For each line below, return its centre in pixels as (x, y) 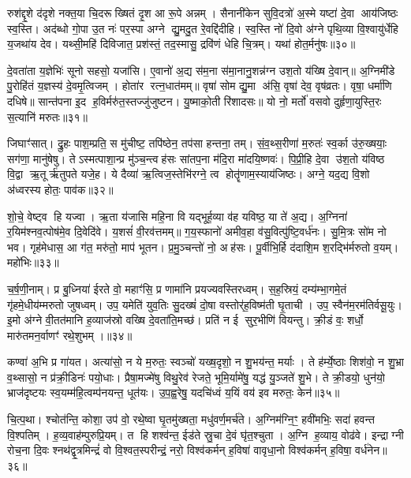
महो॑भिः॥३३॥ (33, 262)
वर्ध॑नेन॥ (371, 450)
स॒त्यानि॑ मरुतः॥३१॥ (47, 116)
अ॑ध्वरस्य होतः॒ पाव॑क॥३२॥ (60, 189)
